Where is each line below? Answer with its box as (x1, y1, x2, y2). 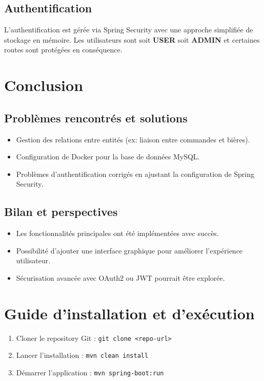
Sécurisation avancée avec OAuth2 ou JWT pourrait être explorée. (16, 272, 225, 283)
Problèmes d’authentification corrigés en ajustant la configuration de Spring (16, 168, 255, 179)
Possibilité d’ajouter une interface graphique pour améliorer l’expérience (16, 245, 243, 256)
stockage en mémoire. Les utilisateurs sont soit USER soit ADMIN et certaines (4, 34, 260, 45)
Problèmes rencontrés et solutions (4, 110, 188, 125)
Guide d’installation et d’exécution (4, 302, 255, 323)
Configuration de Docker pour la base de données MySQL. (16, 151, 200, 162)
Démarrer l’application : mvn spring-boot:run (16, 367, 164, 377)
